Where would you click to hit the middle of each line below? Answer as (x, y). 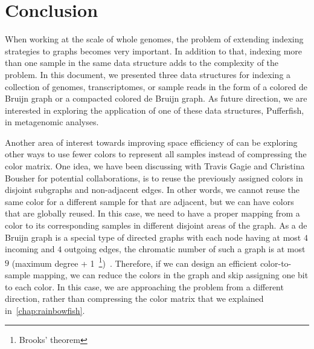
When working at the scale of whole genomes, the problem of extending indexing (154, 39)
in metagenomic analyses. (52, 122)
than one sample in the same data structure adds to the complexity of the (142, 63)
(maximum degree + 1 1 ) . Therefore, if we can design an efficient (135, 262)
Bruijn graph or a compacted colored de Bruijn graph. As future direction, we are (156, 98)
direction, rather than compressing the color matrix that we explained (134, 298)
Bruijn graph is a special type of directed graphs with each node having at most (153, 237)
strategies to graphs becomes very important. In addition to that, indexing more (154, 51)
